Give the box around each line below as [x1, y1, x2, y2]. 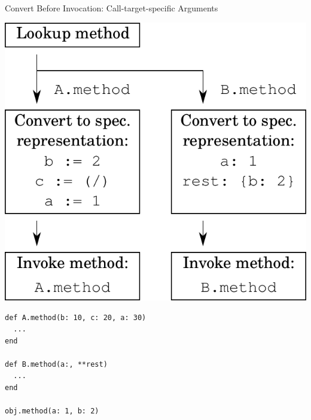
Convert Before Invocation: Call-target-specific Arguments [5, 2, 218, 14]
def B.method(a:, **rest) [5, 360, 108, 369]
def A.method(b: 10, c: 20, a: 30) [5, 313, 147, 322]
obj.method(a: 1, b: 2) [5, 407, 99, 416]
